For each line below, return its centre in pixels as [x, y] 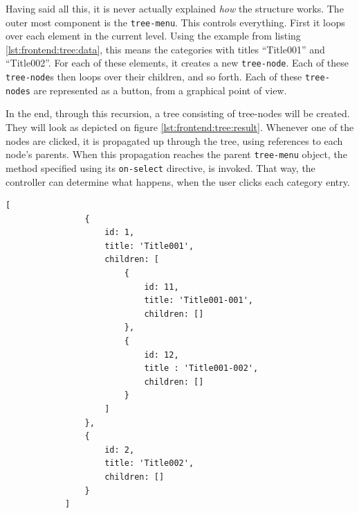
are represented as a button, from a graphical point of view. [160, 90]
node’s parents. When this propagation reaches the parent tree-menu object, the [176, 154]
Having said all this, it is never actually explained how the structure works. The [175, 8]
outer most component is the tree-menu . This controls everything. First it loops [175, 22]
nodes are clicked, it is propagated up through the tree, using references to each [174, 140]
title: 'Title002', [149, 463]
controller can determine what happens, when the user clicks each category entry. [178, 181]
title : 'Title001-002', [201, 368]
